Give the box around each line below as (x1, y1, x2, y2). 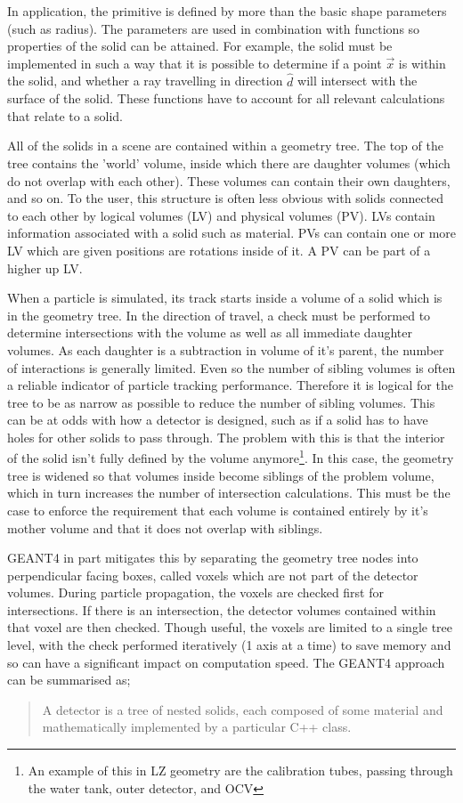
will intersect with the (297, 71, 418, 90)
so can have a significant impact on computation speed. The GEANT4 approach (7, 653, 445, 671)
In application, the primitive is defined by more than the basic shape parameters (7, 2, 447, 20)
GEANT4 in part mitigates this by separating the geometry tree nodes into (7, 548, 418, 567)
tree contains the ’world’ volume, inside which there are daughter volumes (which (7, 153, 451, 172)
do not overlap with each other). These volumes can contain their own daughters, (7, 171, 451, 190)
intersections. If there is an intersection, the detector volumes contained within (7, 600, 436, 619)
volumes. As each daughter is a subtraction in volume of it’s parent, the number (7, 340, 444, 359)
